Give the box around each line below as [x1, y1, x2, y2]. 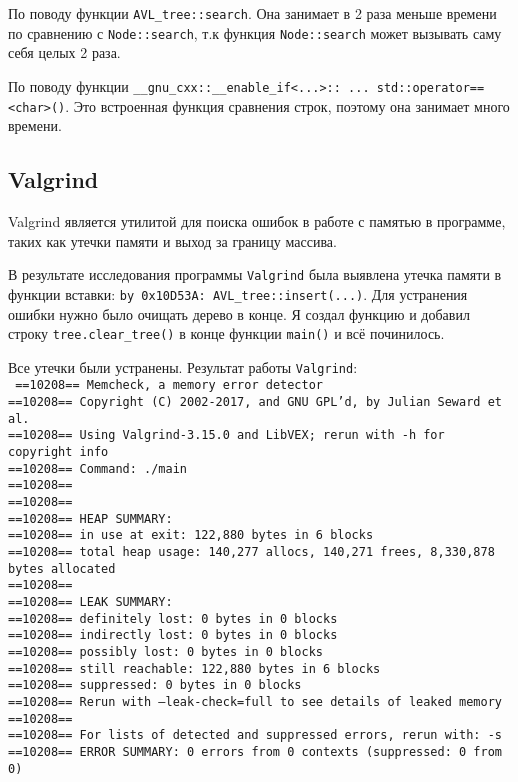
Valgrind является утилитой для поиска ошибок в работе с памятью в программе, [8, 211, 506, 232]
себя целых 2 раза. [8, 42, 121, 63]
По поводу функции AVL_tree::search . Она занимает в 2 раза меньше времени [8, 3, 497, 23]
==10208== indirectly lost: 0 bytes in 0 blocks [8, 628, 338, 643]
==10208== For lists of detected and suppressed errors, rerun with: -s [8, 728, 502, 743]
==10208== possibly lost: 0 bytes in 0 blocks [8, 644, 323, 659]
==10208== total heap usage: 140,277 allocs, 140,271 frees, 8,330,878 [8, 544, 495, 559]
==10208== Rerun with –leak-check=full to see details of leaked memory [8, 694, 502, 709]
